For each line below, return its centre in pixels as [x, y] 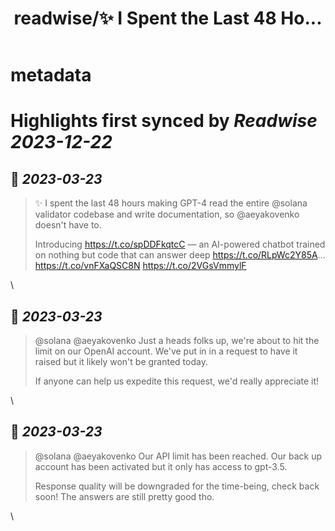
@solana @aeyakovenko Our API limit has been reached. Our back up [178, 456]
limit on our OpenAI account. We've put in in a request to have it [166, 351]
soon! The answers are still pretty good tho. [124, 496]
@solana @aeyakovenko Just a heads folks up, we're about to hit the [177, 340]
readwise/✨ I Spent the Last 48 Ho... [168, 18]
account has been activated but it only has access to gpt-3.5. [161, 466]
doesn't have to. [68, 225]
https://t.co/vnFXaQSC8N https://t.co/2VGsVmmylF [140, 266]
